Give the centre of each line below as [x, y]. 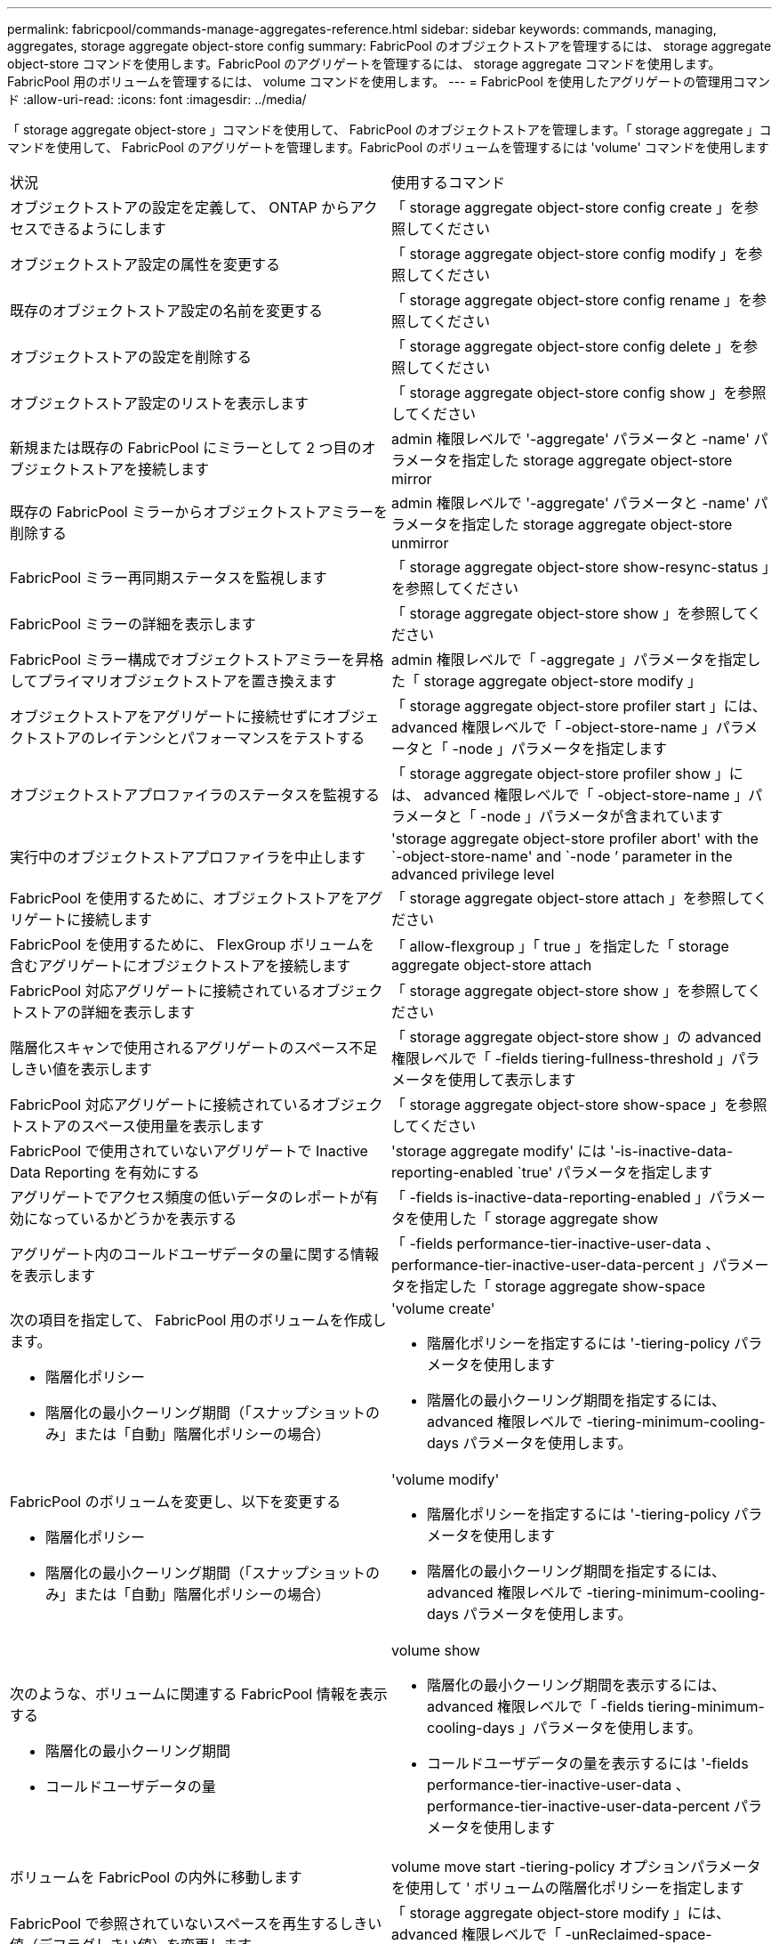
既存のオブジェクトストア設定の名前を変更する [167, 311]
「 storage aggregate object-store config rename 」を [572, 300]
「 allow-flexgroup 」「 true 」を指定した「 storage [560, 946]
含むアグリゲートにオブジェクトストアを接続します [181, 966]
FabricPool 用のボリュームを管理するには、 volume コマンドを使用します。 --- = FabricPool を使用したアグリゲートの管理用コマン [389, 81]
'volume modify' [446, 1479]
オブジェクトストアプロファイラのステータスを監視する [195, 795]
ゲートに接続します [88, 919]
